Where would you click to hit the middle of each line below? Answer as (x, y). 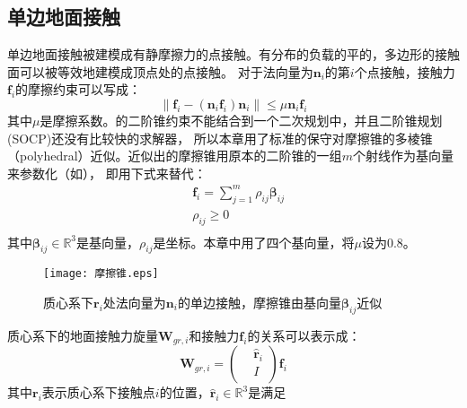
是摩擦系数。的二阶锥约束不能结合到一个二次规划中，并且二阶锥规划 (241, 120)
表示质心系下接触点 (98, 392)
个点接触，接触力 (405, 71)
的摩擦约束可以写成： (79, 89)
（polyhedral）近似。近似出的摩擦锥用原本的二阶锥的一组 (175, 156)
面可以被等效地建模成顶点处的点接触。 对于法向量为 (160, 71)
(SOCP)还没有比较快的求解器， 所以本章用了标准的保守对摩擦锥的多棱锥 (220, 138)
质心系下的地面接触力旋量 (83, 335)
